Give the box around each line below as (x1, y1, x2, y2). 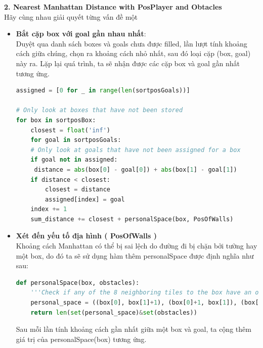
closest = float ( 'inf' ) (30, 126, 110, 134)
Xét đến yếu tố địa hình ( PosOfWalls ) (16, 230, 157, 241)
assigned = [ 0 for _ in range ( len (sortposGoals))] (16, 87, 190, 94)
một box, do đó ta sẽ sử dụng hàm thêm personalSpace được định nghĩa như (16, 250, 254, 261)
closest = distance (45, 186, 110, 193)
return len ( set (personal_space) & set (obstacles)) (30, 309, 197, 316)
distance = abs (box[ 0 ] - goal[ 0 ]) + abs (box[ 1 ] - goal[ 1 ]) (34, 166, 237, 173)
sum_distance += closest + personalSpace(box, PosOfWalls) (30, 215, 234, 223)
